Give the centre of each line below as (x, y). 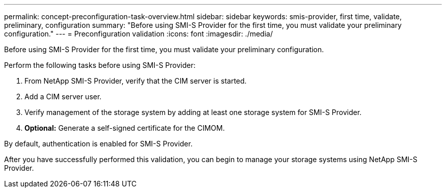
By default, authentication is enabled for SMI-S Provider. (99, 144)
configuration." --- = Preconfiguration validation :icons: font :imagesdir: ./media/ (138, 34)
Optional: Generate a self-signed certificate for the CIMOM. (125, 128)
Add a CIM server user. (63, 97)
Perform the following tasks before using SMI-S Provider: (100, 65)
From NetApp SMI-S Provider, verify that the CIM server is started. (136, 81)
